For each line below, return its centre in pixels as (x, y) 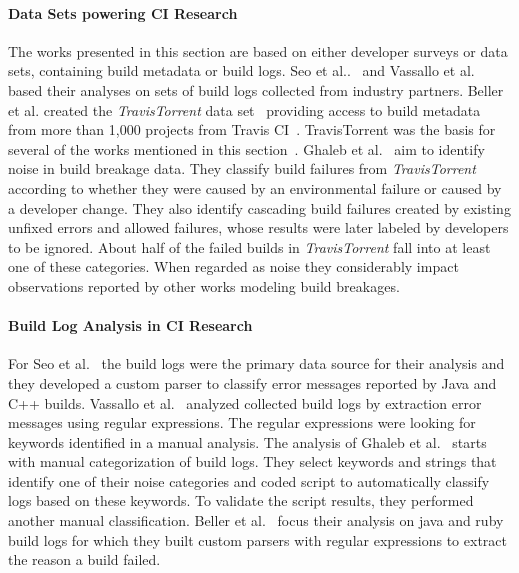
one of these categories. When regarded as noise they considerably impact (233, 266)
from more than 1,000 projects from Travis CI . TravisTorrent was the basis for (252, 129)
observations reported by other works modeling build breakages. (204, 285)
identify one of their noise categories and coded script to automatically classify (249, 480)
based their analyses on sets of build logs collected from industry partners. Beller (256, 89)
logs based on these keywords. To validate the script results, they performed (241, 500)
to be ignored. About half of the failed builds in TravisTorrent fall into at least (249, 246)
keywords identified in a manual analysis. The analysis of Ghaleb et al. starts (247, 441)
